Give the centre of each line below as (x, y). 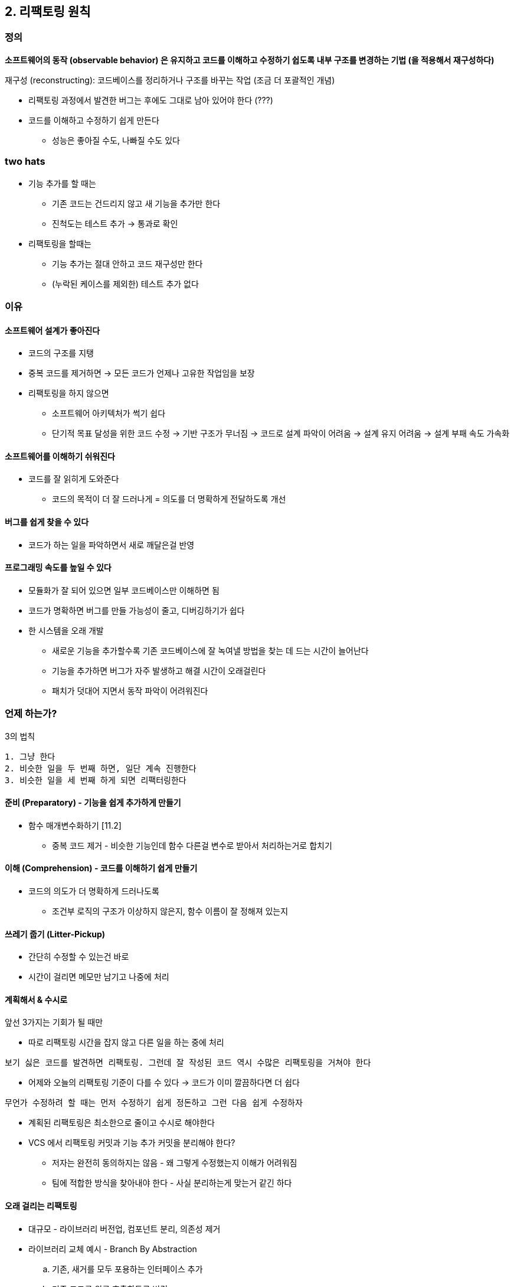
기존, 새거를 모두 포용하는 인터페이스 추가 (127, 1269)
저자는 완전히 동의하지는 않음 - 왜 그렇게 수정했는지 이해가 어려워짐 (175, 1163)
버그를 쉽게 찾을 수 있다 (47, 522)
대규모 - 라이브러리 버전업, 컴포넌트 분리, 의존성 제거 (125, 1229)
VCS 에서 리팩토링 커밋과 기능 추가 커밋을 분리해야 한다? (132, 1143)
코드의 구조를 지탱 (61, 353)
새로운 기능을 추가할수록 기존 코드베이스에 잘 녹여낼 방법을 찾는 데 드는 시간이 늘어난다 (210, 650)
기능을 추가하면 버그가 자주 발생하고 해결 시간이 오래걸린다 (159, 670)
